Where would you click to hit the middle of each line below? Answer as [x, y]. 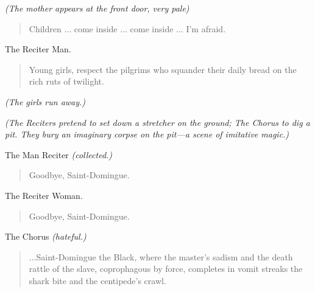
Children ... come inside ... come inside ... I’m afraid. [127, 28]
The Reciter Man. [38, 49]
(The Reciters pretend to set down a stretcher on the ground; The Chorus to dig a [157, 122]
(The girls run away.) [45, 101]
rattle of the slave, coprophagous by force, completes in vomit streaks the [166, 269]
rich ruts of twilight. [66, 81]
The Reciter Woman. [44, 195]
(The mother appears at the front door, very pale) [97, 8]
